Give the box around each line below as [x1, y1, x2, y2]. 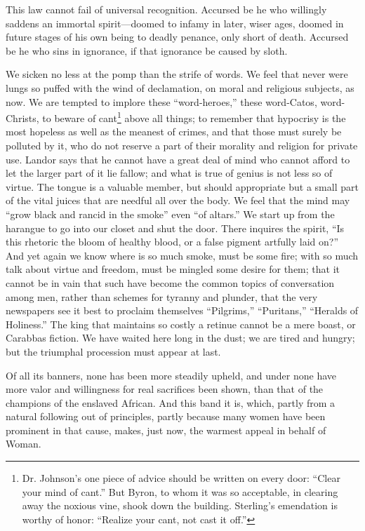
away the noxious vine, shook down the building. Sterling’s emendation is [22, 498, 338, 513]
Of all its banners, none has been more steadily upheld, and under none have [6, 368, 337, 382]
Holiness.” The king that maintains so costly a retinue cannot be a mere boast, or [6, 316, 356, 331]
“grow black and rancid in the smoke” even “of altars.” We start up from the [6, 206, 335, 221]
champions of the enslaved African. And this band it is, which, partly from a [6, 395, 336, 410]
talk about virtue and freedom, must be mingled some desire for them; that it [6, 262, 340, 276]
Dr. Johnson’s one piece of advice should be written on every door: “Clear [22, 471, 340, 485]
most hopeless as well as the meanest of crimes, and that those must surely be [6, 124, 342, 139]
